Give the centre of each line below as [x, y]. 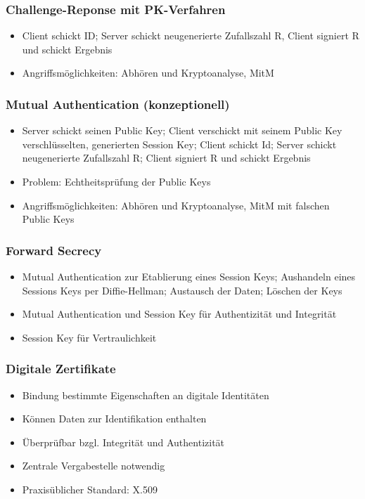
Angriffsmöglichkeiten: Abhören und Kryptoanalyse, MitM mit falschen [176, 205]
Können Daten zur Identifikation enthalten [114, 419]
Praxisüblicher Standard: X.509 [90, 489]
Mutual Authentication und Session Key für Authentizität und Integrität [179, 314]
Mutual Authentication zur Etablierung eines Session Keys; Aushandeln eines [189, 276]
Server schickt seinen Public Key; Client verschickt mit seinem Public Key [182, 130]
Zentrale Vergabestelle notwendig [94, 466]
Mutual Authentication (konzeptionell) [118, 104]
